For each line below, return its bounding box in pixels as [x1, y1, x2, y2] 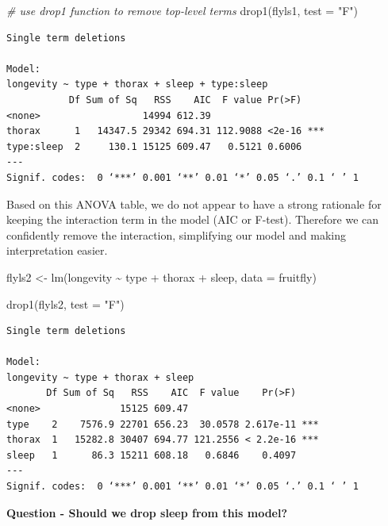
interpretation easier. [6, 242, 108, 259]
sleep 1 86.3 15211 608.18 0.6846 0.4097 [6, 449, 297, 461]
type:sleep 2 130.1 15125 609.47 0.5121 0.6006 [6, 140, 302, 152]
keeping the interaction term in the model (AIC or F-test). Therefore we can [6, 211, 379, 228]
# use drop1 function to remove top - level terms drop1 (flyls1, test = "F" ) [6, 2, 358, 18]
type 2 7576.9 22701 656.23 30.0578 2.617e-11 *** [6, 418, 319, 430]
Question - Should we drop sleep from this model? [6, 504, 288, 520]
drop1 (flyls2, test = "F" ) [6, 295, 125, 312]
